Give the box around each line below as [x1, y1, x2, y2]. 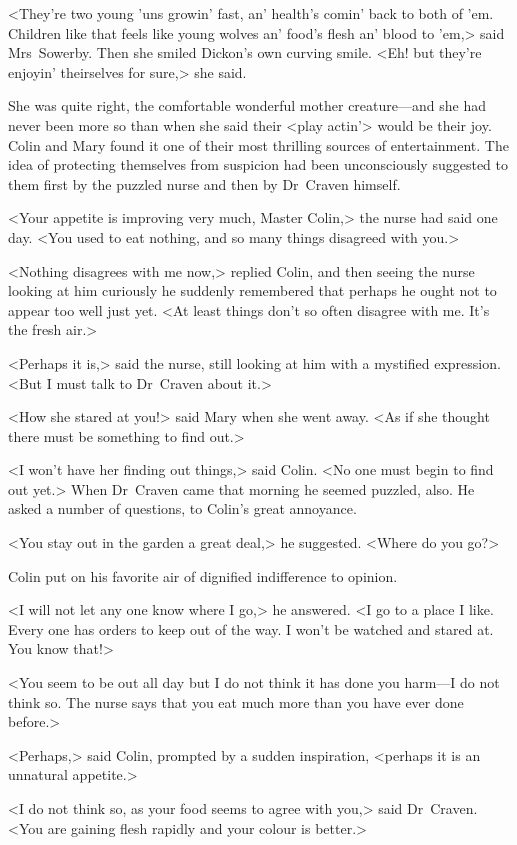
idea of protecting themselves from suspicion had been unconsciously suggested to [8, 154, 509, 175]
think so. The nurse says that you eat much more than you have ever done [8, 691, 464, 712]
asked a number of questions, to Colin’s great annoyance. [8, 498, 357, 519]
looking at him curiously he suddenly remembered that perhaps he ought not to [8, 280, 497, 301]
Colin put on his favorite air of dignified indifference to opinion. [8, 565, 398, 586]
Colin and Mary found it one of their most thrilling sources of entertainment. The [8, 134, 509, 155]
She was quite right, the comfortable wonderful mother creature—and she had [8, 95, 486, 116]
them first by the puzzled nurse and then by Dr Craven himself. [8, 173, 401, 194]
